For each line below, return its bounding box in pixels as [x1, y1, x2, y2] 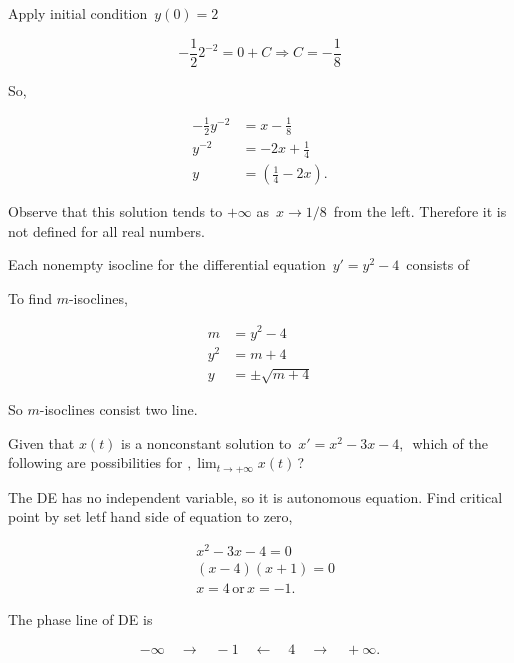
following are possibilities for [8, 452, 183, 473]
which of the [412, 432, 488, 453]
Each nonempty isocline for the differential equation [8, 254, 326, 275]
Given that [8, 432, 75, 453]
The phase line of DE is [8, 609, 153, 630]
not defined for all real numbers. [8, 220, 205, 241]
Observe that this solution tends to [8, 201, 223, 222]
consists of [406, 254, 470, 275]
